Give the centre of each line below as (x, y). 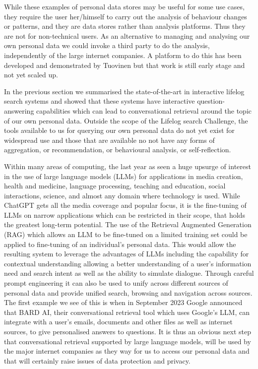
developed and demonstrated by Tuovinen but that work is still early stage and (125, 65)
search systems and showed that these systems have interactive (99, 101)
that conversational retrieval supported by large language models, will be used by (128, 341)
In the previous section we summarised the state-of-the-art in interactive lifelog (124, 91)
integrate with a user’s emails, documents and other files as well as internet (118, 322)
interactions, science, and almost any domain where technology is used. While (122, 195)
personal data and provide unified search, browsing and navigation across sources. (128, 292)
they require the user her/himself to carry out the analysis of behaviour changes (126, 16)
